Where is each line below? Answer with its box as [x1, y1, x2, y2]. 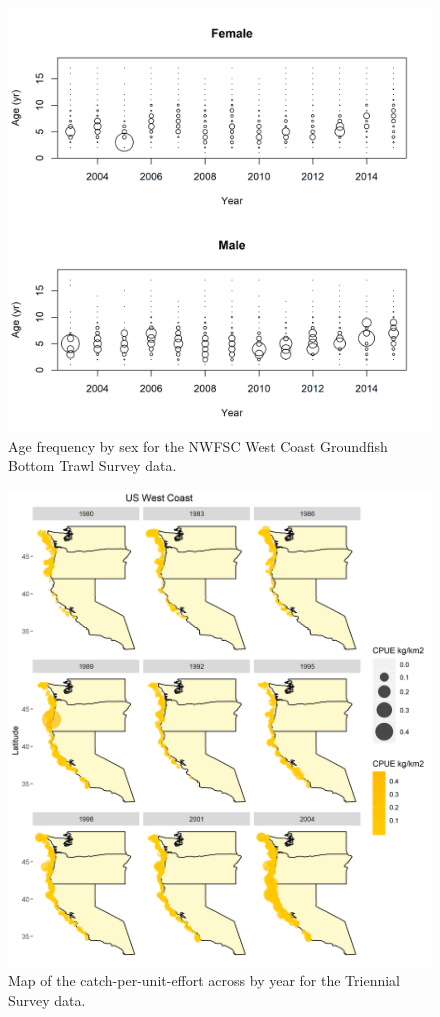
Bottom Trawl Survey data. [8, 455, 177, 476]
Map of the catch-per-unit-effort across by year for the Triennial [8, 970, 400, 991]
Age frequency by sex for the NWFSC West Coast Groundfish [8, 435, 388, 456]
